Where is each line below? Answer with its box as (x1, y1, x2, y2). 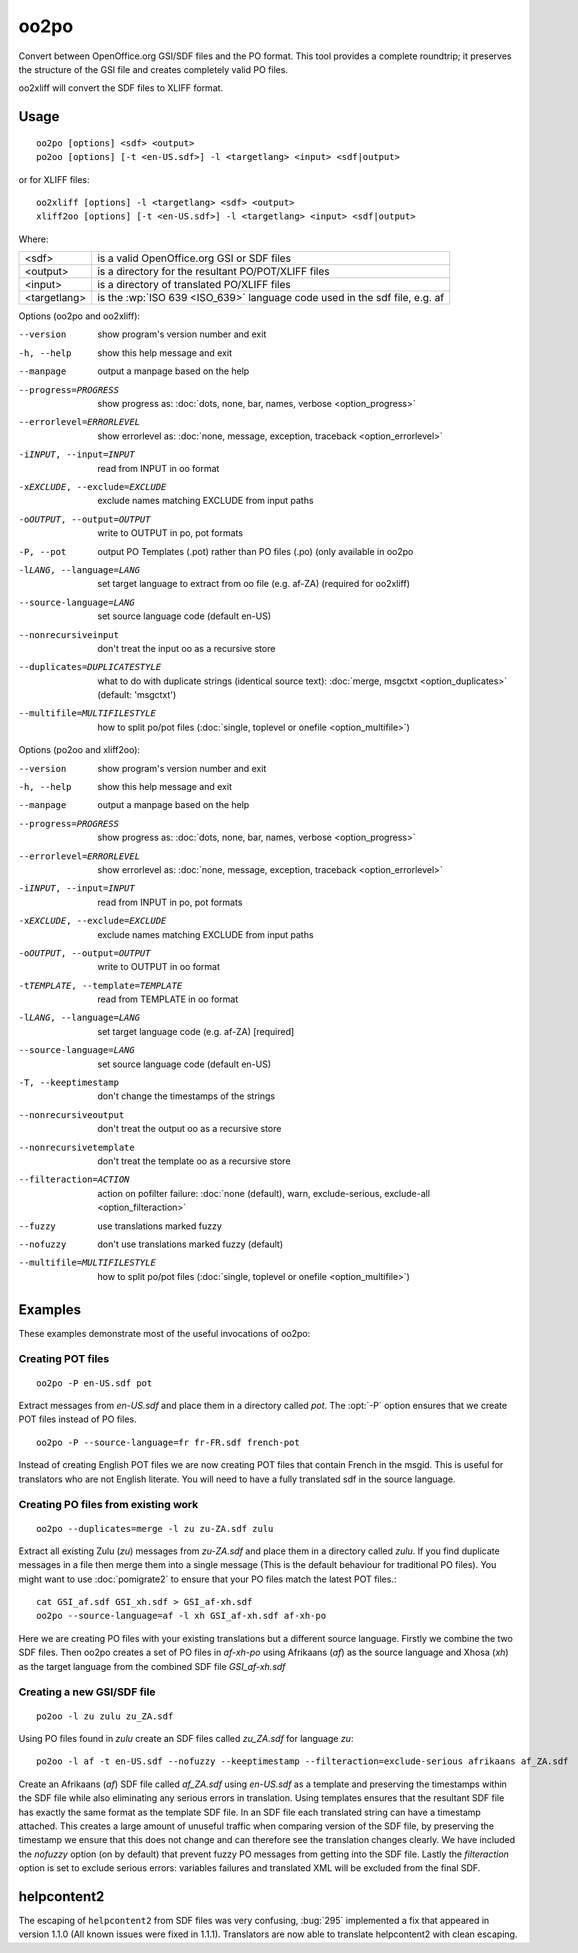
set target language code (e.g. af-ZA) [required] (97, 1025, 295, 1037)
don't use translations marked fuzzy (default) (97, 1238, 284, 1250)
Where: (18, 233, 49, 245)
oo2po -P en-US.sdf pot (36, 1377, 153, 1389)
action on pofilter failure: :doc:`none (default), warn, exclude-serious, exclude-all (97, 1187, 430, 1199)
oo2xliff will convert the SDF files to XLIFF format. (18, 82, 224, 94)
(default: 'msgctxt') (97, 689, 177, 701)
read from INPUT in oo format (97, 462, 220, 474)
